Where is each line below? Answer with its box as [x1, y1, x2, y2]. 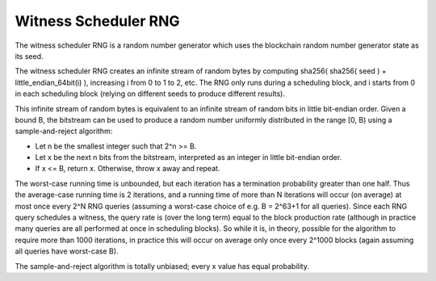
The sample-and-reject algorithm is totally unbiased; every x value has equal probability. [15, 261, 310, 271]
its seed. [15, 51, 44, 61]
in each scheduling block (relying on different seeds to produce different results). [15, 89, 286, 99]
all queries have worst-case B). [15, 246, 119, 256]
